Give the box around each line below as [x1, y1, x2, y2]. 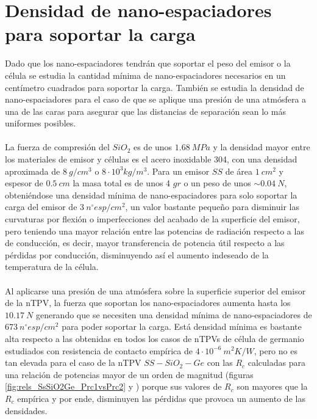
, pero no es [254, 344, 297, 357]
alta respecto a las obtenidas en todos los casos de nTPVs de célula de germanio [5, 332, 304, 344]
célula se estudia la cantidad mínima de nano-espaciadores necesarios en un [5, 68, 286, 81]
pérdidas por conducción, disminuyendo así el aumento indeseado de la [5, 248, 269, 261]
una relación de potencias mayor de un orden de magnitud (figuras [5, 368, 254, 381]
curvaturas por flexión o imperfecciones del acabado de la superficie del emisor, [5, 213, 300, 225]
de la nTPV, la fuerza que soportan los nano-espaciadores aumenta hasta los [5, 296, 291, 309]
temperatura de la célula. [5, 260, 99, 273]
